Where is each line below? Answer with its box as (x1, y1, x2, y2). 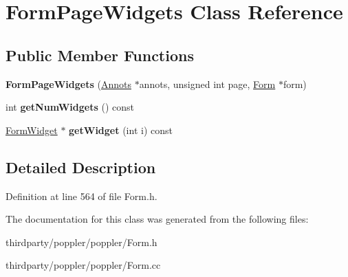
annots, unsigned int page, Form (139, 76, 276, 91)
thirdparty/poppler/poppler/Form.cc (6, 258, 161, 272)
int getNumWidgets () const (6, 100, 134, 114)
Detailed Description (6, 156, 156, 177)
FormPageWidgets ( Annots (6, 76, 131, 91)
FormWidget (6, 122, 58, 137)
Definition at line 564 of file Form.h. (6, 188, 157, 203)
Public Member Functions (6, 44, 194, 65)
